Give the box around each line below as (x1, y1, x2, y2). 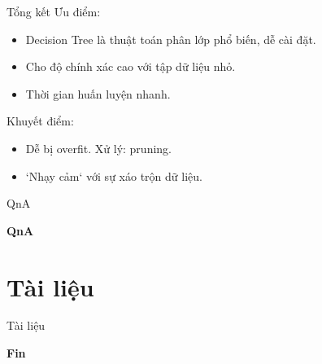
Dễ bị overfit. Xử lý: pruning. (25, 139, 172, 156)
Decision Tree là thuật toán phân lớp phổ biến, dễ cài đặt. (25, 30, 316, 47)
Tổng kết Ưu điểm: (7, 3, 101, 20)
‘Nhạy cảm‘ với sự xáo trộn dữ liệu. (25, 167, 202, 184)
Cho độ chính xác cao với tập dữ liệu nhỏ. (25, 58, 236, 75)
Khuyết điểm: (7, 112, 74, 129)
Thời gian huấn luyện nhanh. (25, 85, 171, 102)
